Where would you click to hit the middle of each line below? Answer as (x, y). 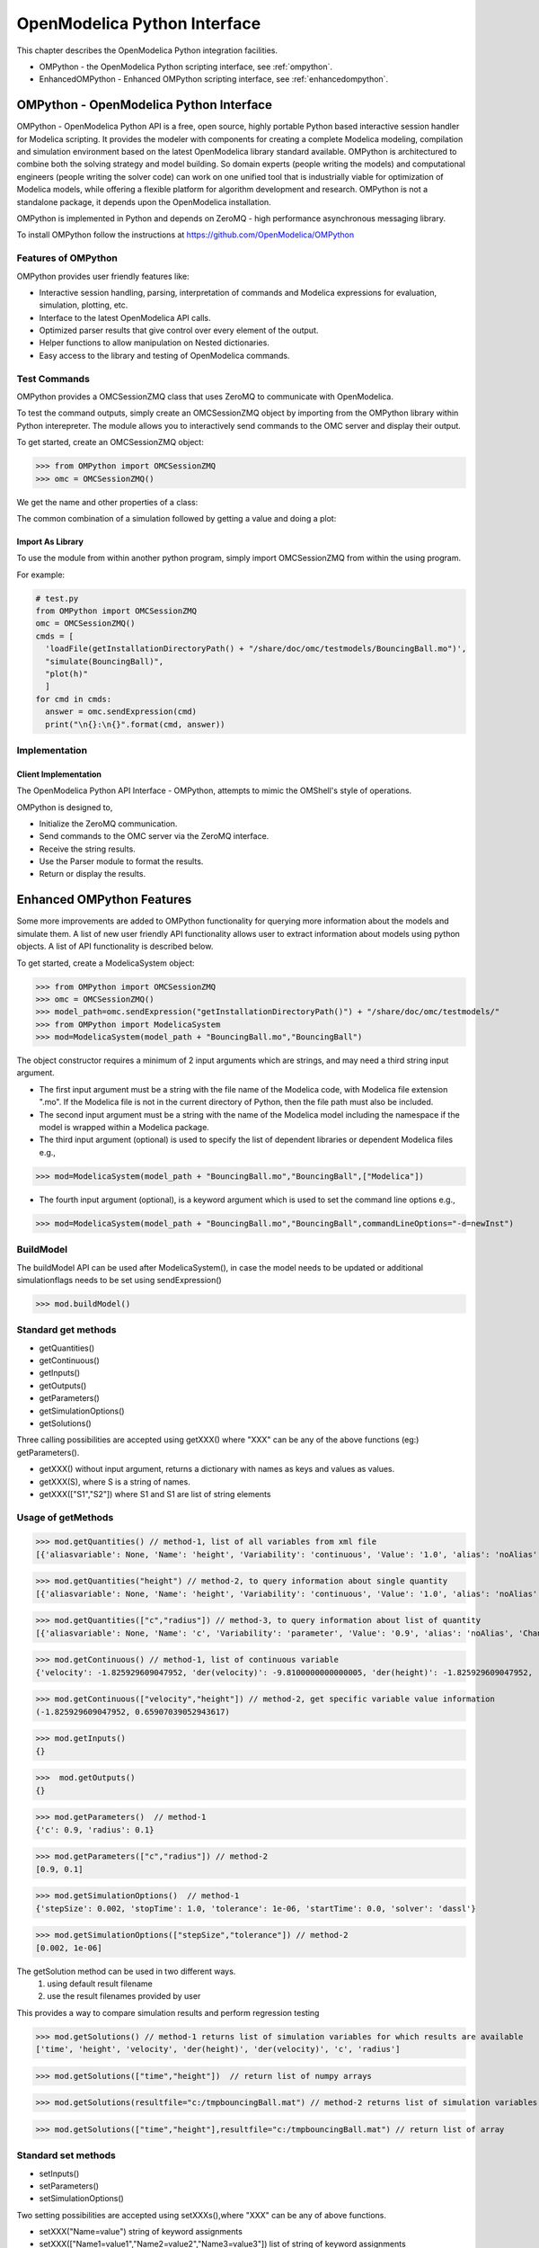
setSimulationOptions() (82, 2199)
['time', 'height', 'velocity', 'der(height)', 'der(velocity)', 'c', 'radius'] (218, 2049)
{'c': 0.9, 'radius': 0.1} (95, 1829)
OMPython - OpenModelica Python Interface (145, 105)
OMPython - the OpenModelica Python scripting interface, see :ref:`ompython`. (186, 67)
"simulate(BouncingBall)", (105, 661)
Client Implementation (59, 774)
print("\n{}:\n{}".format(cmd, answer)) (135, 724)
